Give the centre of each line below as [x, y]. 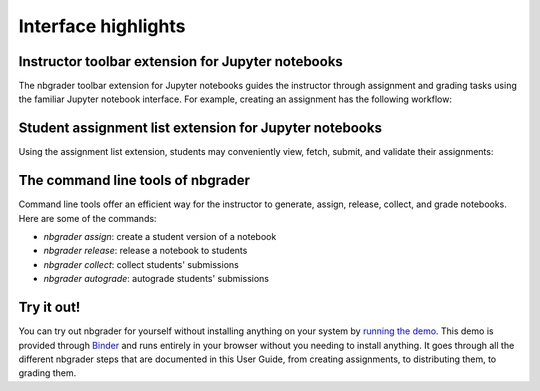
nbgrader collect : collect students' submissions [141, 264]
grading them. [47, 373]
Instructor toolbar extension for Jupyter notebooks [181, 61]
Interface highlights [102, 26]
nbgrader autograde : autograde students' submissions [156, 279]
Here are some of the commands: [87, 218]
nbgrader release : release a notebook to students [145, 251]
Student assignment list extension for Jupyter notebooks [200, 128]
